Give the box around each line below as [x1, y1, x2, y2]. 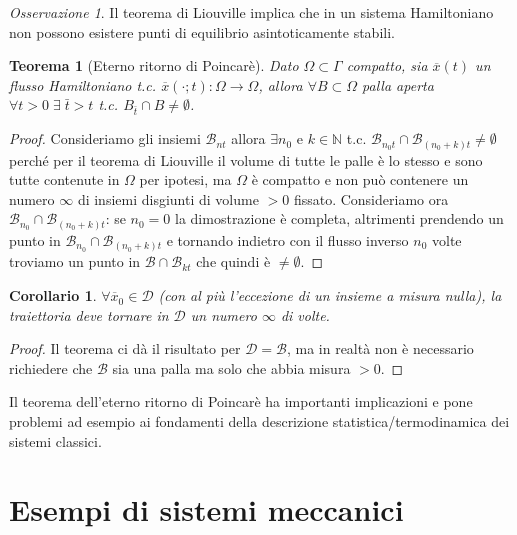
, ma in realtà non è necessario [286, 338, 474, 359]
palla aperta [362, 74, 434, 95]
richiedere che [9, 357, 93, 378]
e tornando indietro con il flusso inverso [166, 229, 409, 250]
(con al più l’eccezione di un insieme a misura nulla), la [158, 285, 502, 306]
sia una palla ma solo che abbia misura [112, 357, 351, 378]
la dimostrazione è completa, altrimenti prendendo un [175, 208, 504, 229]
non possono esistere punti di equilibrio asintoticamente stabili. [9, 21, 395, 42]
